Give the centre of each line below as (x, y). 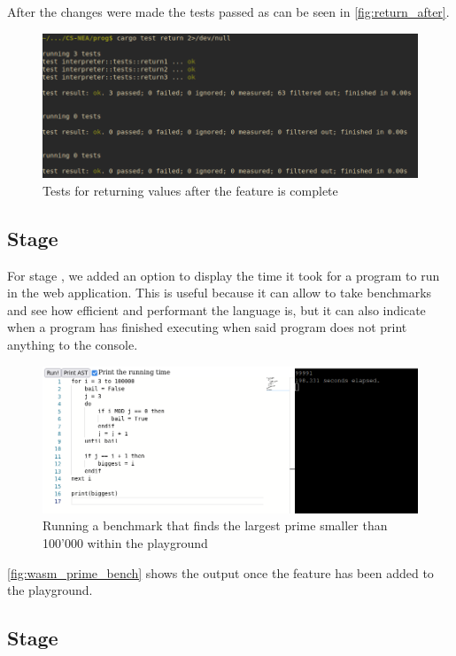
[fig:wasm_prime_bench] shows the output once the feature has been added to (220, 572)
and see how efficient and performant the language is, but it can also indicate (216, 309)
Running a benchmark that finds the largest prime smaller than (215, 525)
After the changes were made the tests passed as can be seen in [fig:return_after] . (228, 12)
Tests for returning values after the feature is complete (190, 190)
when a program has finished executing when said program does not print (207, 327)
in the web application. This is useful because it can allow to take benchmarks (220, 293)
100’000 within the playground (125, 542)
